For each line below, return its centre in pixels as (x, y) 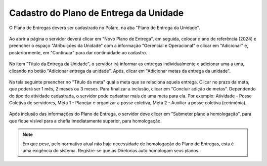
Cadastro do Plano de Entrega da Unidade (96, 13)
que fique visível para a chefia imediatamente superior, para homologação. (85, 121)
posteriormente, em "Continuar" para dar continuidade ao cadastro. (78, 52)
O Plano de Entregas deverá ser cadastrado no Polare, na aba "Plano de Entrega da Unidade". (105, 28)
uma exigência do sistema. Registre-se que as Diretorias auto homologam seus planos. (111, 151)
